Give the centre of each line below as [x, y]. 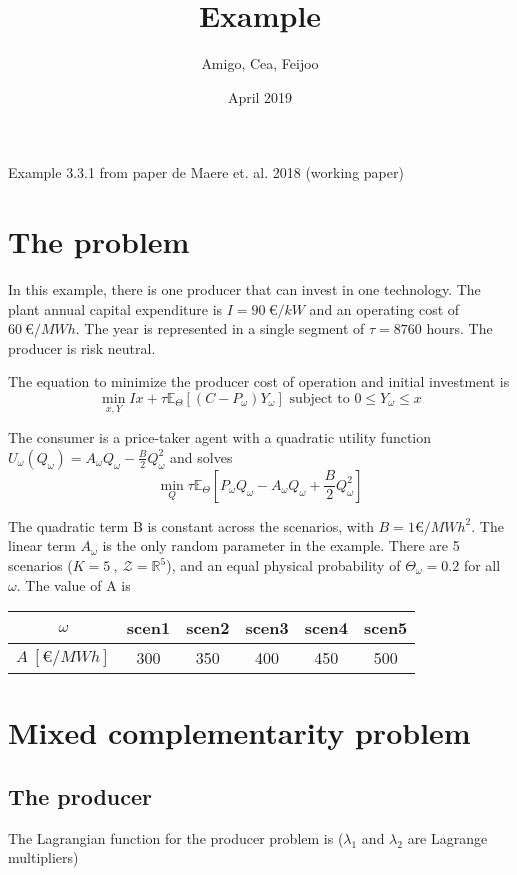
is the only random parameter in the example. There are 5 [281, 545]
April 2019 [260, 96]
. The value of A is [73, 584]
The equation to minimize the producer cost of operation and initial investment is [259, 381]
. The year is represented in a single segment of [220, 328]
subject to [319, 399]
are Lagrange [447, 837]
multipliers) [43, 857]
